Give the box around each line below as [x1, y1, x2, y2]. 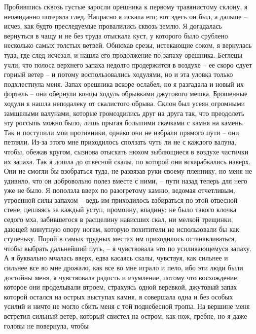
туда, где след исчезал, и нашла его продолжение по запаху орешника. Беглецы [4, 49, 242, 60]
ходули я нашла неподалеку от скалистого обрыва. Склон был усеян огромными [4, 98, 245, 108]
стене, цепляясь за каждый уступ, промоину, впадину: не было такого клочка [4, 204, 236, 215]
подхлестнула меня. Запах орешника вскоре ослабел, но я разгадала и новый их [4, 78, 244, 89]
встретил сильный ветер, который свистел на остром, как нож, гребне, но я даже [4, 311, 247, 321]
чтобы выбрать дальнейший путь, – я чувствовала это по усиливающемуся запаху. [4, 243, 252, 253]
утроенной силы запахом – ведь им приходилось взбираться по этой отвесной [4, 194, 238, 205]
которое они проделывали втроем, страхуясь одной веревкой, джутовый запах [4, 282, 237, 292]
